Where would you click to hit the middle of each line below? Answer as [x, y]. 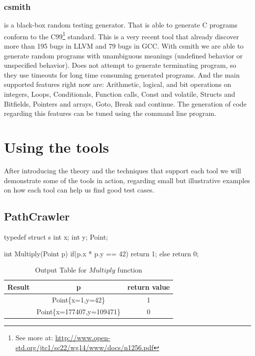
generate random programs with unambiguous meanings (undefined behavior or [123, 55]
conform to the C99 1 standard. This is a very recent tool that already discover [122, 35]
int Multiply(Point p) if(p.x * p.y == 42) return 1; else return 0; [102, 253]
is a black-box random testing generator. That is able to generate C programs [121, 25]
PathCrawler [37, 216]
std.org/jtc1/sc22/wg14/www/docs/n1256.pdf [84, 347]
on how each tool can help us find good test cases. [79, 190]
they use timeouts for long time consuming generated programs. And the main [122, 74]
